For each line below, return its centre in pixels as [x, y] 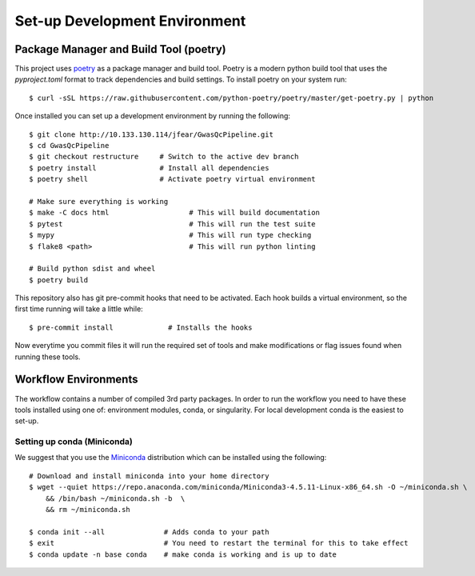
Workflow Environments [76, 380]
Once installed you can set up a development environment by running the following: [153, 116]
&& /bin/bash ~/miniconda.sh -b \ [115, 498]
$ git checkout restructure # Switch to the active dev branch [164, 157]
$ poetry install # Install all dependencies [149, 168]
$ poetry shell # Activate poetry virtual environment [172, 179]
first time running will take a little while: [79, 309]
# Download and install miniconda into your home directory [149, 476]
